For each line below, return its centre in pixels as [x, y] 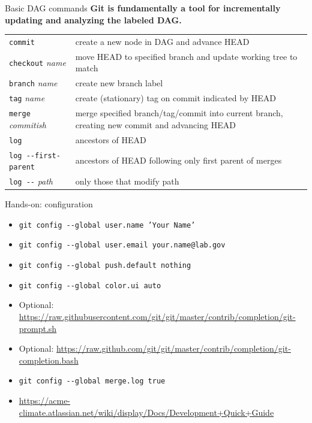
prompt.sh [38, 328]
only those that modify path [127, 181]
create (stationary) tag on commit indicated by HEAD [175, 98]
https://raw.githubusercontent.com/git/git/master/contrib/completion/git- [157, 317]
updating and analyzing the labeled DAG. [93, 19]
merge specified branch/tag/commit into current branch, [179, 113]
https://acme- [45, 401]
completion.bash [49, 360]
